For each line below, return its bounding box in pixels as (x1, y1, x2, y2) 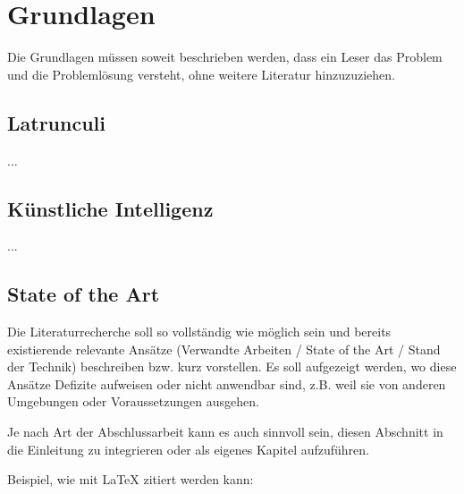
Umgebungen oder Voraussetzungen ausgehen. (7, 392, 259, 411)
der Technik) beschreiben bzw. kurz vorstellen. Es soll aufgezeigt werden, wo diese (7, 357, 457, 376)
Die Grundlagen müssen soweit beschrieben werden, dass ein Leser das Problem (7, 47, 443, 66)
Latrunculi (7, 108, 105, 136)
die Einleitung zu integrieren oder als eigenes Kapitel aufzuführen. (7, 439, 369, 458)
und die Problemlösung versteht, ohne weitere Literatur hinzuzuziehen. (7, 64, 395, 83)
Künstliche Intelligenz (7, 194, 214, 222)
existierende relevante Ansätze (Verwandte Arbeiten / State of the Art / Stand (7, 339, 441, 358)
